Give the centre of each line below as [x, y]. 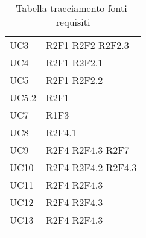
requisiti [73, 22]
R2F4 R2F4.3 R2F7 [87, 150]
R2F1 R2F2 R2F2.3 [87, 45]
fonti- [119, 8]
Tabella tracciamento [60, 8]
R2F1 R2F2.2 [75, 80]
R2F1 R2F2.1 [75, 62]
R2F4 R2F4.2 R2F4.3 [91, 167]
